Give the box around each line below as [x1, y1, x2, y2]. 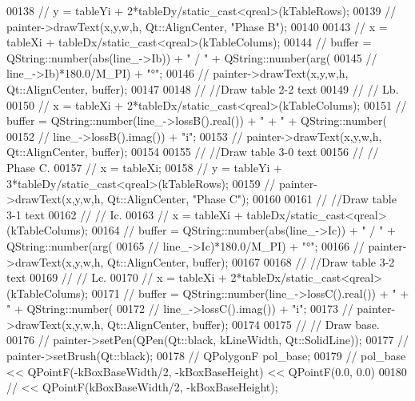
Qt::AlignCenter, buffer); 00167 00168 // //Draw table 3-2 [107, 253, 395, 270]
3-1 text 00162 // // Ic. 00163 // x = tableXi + [6, 206, 243, 223]
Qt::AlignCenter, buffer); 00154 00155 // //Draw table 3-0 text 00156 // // [6, 143, 379, 160]
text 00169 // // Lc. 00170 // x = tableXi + [6, 269, 227, 286]
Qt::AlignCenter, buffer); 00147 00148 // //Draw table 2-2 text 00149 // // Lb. [6, 80, 399, 97]
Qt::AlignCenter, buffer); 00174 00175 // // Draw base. [107, 315, 380, 332]
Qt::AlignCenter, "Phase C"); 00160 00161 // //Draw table [107, 190, 397, 207]
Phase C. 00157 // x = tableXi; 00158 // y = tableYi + [6, 158, 282, 175]
